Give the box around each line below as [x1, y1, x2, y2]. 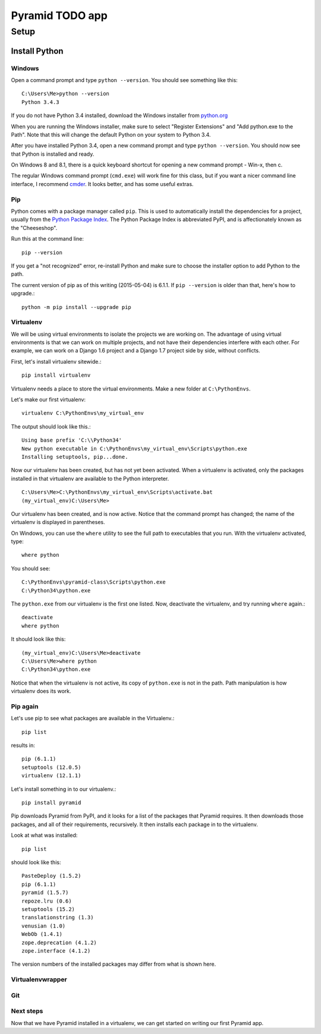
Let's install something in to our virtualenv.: [11, 785, 117, 793]
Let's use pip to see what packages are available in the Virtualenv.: [11, 715, 175, 722]
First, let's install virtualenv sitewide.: [11, 358, 102, 365]
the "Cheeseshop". [11, 224, 58, 231]
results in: [11, 742, 35, 749]
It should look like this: [11, 636, 66, 643]
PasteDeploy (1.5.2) [21, 872, 81, 879]
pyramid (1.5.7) [21, 889, 69, 896]
